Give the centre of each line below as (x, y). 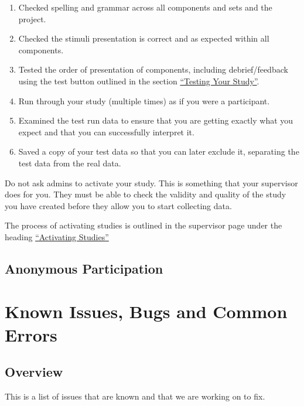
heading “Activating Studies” (57, 236)
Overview (34, 372)
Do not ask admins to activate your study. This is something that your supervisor (151, 182)
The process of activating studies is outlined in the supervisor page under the (144, 225)
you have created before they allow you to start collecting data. (118, 205)
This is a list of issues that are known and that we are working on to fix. (135, 396)
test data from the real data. (70, 163)
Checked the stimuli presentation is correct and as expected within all (144, 38)
